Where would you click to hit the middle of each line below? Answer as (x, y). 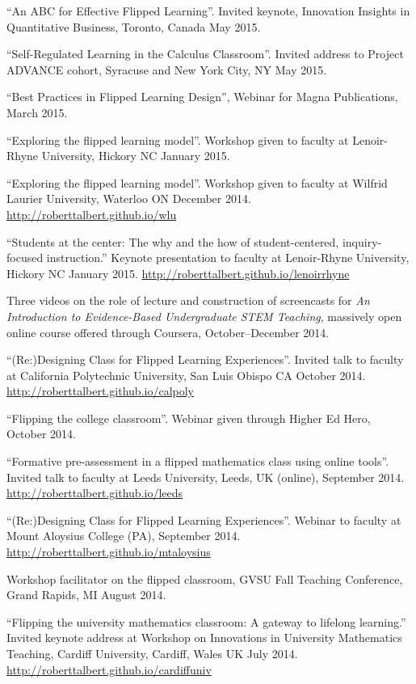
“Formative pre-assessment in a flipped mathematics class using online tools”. (198, 461)
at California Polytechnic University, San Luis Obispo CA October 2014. (186, 375)
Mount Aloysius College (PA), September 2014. (124, 536)
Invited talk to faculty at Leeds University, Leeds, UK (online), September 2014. (206, 477)
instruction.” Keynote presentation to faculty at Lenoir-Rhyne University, (228, 258)
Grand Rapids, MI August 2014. (86, 595)
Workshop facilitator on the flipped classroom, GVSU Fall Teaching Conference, (205, 578)
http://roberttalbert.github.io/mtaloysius (109, 552)
